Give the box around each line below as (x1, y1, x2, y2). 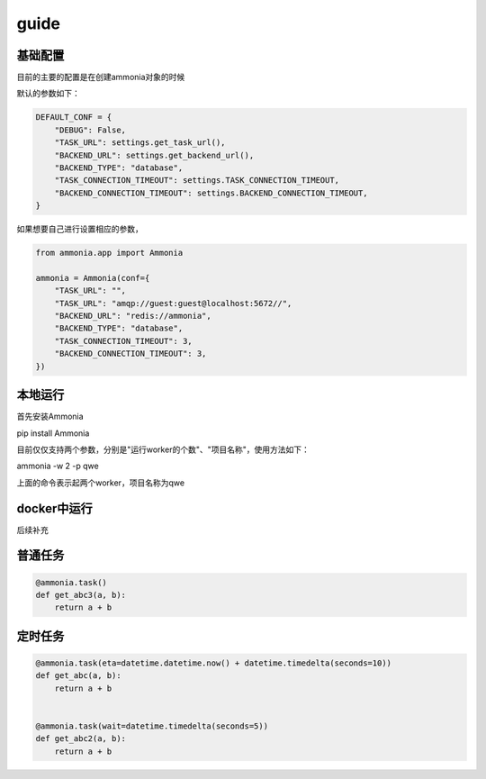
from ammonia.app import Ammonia (35, 248, 184, 258)
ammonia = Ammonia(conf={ (35, 273, 150, 283)
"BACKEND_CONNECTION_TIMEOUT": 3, (54, 349, 207, 359)
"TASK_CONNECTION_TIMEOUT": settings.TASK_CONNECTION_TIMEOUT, (54, 176, 340, 186)
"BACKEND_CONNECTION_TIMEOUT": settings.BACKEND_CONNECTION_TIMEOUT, (54, 187, 368, 198)
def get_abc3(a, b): (35, 590, 126, 601)
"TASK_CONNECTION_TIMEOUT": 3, (54, 336, 193, 346)
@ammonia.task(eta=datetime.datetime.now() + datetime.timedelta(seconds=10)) (35, 658, 391, 668)
